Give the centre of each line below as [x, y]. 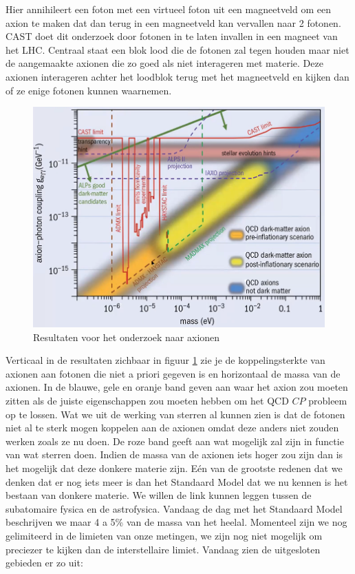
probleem [328, 400]
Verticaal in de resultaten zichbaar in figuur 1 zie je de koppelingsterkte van [165, 360]
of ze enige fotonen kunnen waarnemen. [89, 90]
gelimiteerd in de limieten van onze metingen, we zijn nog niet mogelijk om [164, 535]
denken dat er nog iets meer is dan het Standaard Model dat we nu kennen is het [177, 481]
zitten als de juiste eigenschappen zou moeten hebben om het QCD [147, 400]
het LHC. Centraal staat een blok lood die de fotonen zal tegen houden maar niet [177, 49]
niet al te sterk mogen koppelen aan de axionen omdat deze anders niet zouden [172, 428]
